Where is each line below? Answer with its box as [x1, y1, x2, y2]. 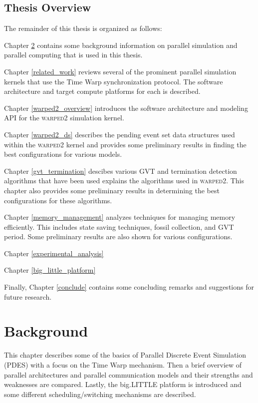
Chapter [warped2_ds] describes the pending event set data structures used [4, 129, 235, 139]
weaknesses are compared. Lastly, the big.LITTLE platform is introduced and [4, 379, 242, 390]
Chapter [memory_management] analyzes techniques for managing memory [4, 212, 236, 222]
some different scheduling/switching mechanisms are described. [4, 389, 196, 399]
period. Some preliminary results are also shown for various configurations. [4, 231, 233, 242]
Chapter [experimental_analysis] [4, 248, 104, 258]
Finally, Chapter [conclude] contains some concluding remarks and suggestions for [4, 282, 254, 292]
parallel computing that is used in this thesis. [4, 49, 143, 60]
